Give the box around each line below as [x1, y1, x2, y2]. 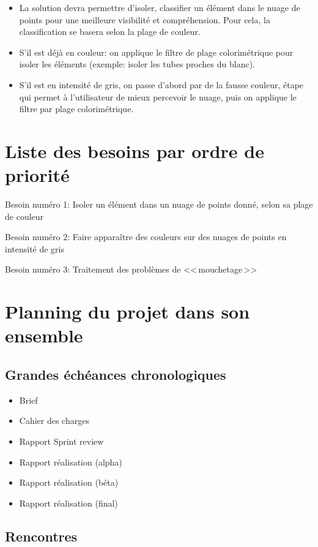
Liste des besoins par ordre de [5, 138, 264, 163]
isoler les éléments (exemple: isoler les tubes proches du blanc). [19, 58, 256, 70]
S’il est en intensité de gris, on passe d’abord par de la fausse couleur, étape [19, 78, 304, 91]
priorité [5, 162, 70, 187]
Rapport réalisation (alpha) [19, 455, 122, 468]
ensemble [5, 323, 83, 348]
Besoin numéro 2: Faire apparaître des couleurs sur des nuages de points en [5, 230, 287, 243]
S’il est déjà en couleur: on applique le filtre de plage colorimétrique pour [19, 45, 294, 58]
